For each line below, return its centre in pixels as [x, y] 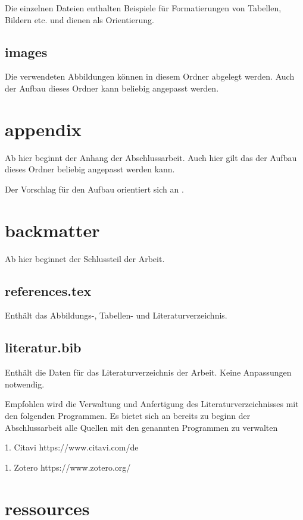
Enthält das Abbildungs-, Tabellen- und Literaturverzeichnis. [116, 315]
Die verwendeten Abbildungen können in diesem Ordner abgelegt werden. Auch [150, 76]
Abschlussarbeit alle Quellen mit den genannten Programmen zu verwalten [141, 427]
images [26, 51]
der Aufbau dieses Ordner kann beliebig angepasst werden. [112, 88]
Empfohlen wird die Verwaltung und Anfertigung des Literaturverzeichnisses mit [152, 404]
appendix [43, 129]
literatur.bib [43, 347]
